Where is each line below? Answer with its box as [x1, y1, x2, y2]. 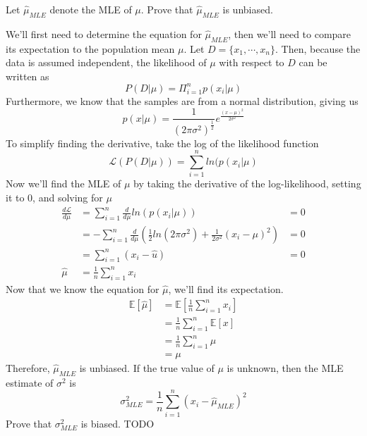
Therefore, [6, 361, 50, 375]
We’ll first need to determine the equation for [6, 26, 202, 41]
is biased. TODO [80, 416, 155, 430]
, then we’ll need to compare [228, 26, 351, 41]
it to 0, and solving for [6, 190, 103, 205]
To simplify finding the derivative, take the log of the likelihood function [6, 135, 319, 150]
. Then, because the [275, 41, 361, 56]
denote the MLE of [49, 2, 132, 16]
